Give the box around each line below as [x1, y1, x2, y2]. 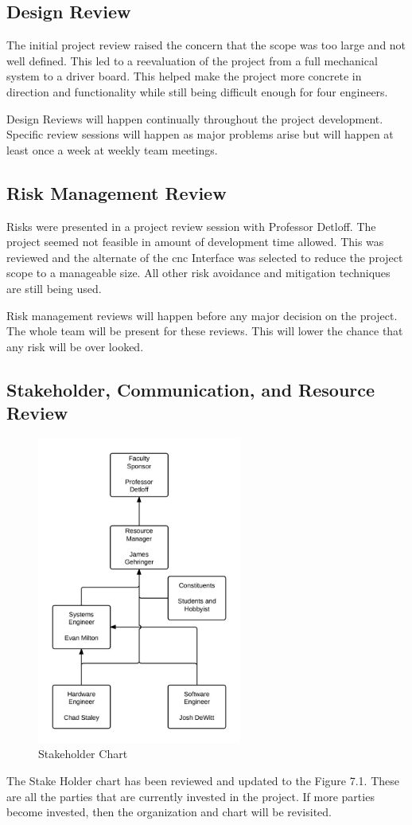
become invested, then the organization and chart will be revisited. [6, 803, 332, 820]
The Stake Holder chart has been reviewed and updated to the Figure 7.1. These [6, 772, 399, 789]
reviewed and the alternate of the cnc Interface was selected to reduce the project [6, 248, 403, 265]
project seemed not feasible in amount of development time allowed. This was [6, 233, 384, 250]
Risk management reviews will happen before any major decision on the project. [6, 307, 398, 323]
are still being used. [6, 280, 102, 296]
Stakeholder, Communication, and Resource [6, 377, 375, 401]
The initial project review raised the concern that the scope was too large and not [6, 37, 406, 53]
